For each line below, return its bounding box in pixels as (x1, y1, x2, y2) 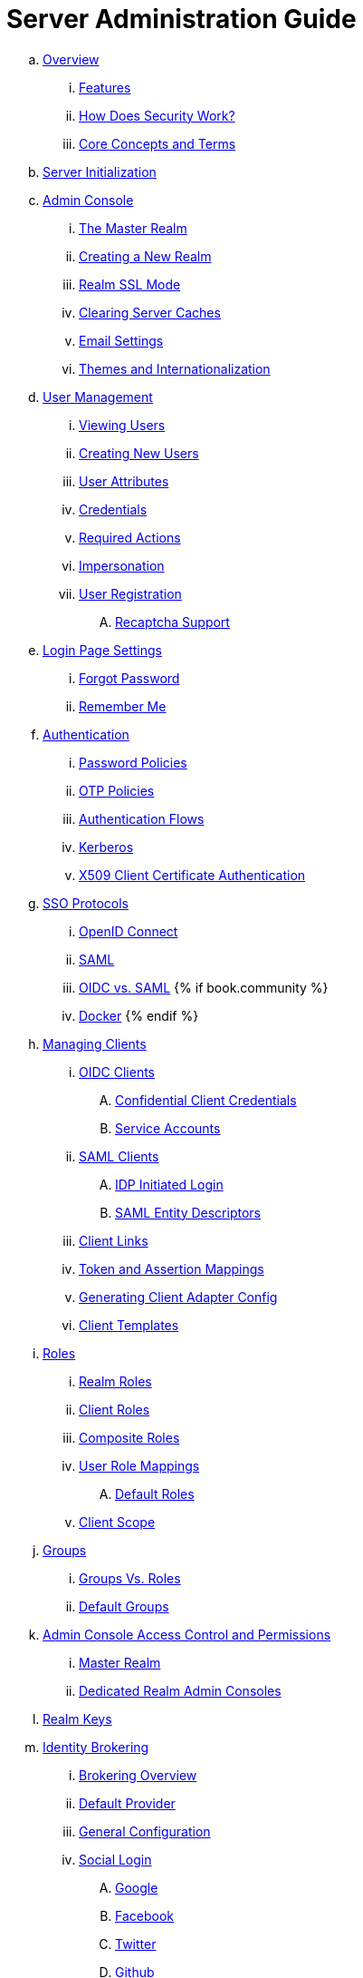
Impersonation (79, 557, 165, 573)
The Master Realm (79, 220, 187, 236)
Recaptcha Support (115, 613, 230, 630)
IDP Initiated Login (115, 1176, 224, 1192)
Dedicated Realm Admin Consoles (79, 1682, 282, 1699)
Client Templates (79, 1317, 179, 1333)
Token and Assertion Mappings (79, 1260, 264, 1277)
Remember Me (79, 698, 167, 714)
